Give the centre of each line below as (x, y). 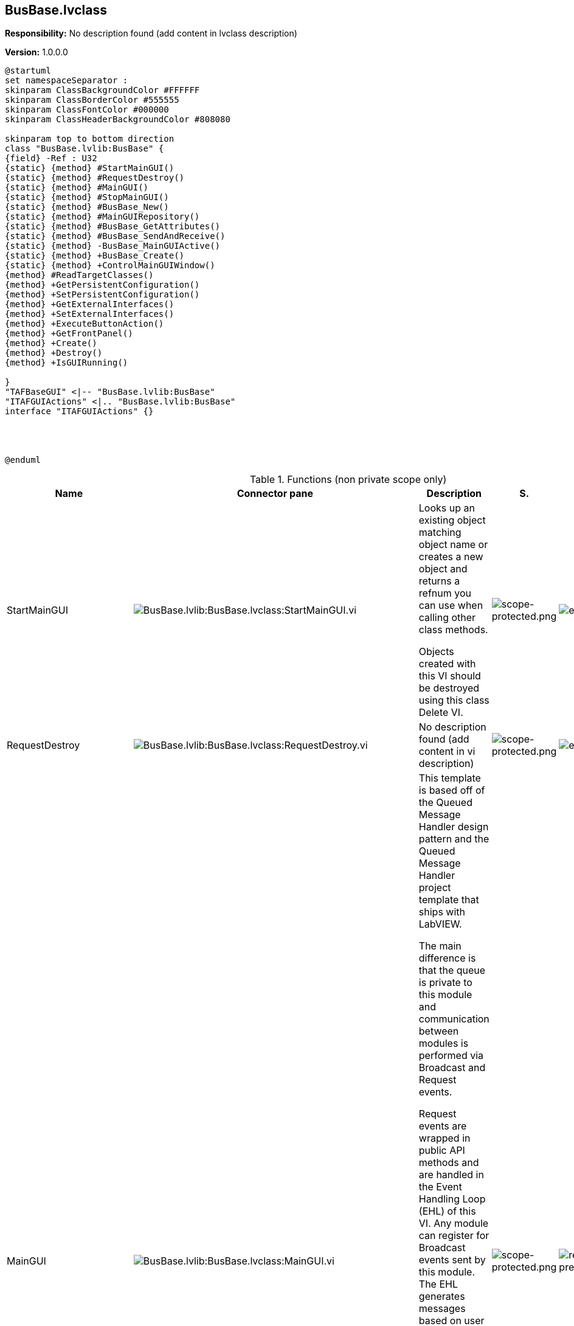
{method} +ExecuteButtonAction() (85, 324)
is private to (445, 983)
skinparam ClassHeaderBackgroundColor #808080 (118, 120)
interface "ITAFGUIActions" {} (79, 411)
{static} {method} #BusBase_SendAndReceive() (115, 236)
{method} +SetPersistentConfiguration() (102, 295)
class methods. (453, 630)
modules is (444, 1043)
